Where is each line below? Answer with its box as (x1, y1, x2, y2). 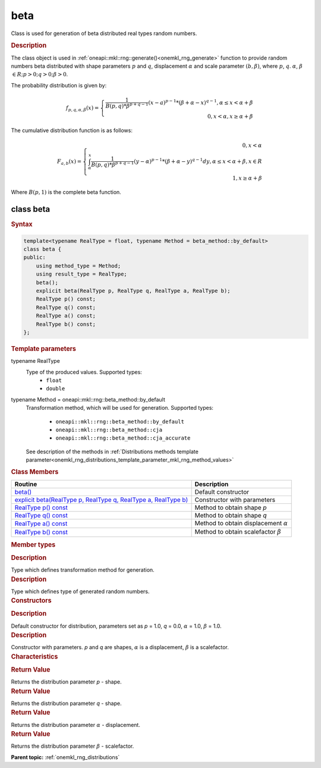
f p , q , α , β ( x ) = (65, 104, 99, 112)
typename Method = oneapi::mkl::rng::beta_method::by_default (11, 396, 166, 403)
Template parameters (11, 344, 77, 353)
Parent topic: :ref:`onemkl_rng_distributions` (11, 753, 120, 761)
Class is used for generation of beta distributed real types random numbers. (11, 30, 197, 37)
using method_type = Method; (36, 262, 121, 269)
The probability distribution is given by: (11, 81, 107, 89)
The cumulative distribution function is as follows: (11, 127, 133, 134)
